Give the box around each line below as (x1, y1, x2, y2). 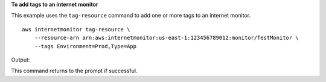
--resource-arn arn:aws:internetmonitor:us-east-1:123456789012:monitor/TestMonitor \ (34, 34, 299, 42)
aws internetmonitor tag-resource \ (22, 26, 130, 33)
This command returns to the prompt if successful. (11, 67, 138, 75)
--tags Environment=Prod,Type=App (34, 43, 137, 49)
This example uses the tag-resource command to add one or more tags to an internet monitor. (11, 12, 251, 19)
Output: (11, 56, 30, 63)
